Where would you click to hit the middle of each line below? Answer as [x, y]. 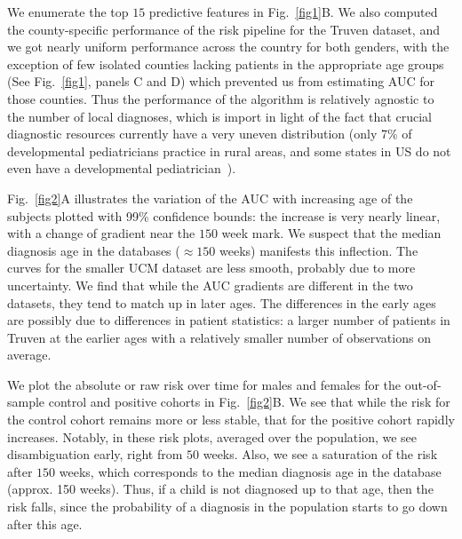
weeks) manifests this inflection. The [319, 250]
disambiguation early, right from [95, 454]
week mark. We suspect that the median [331, 233]
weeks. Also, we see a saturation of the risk [320, 454]
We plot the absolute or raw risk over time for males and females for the [204, 384]
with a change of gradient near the [101, 233]
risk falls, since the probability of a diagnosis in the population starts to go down [227, 507]
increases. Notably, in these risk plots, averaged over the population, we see [212, 436]
